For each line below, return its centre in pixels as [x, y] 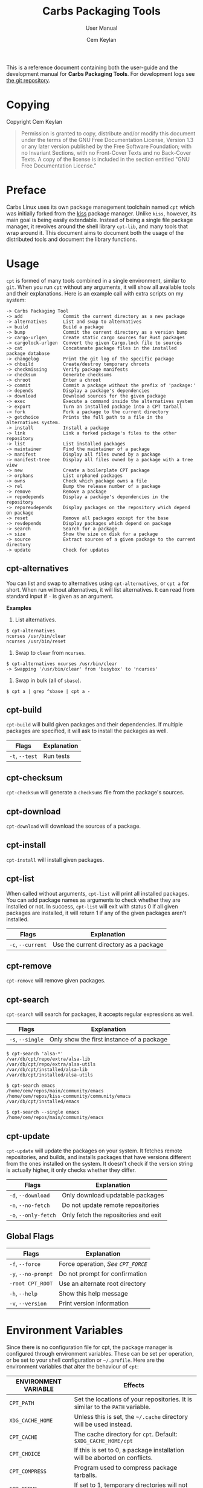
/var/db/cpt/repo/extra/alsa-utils [51, 1064]
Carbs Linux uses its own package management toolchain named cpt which [101, 207]
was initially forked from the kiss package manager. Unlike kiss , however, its [101, 213]
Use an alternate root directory [102, 1283]
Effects [134, 1385]
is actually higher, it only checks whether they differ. [71, 1170]
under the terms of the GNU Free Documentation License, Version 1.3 [107, 140]
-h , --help [24, 1293]
